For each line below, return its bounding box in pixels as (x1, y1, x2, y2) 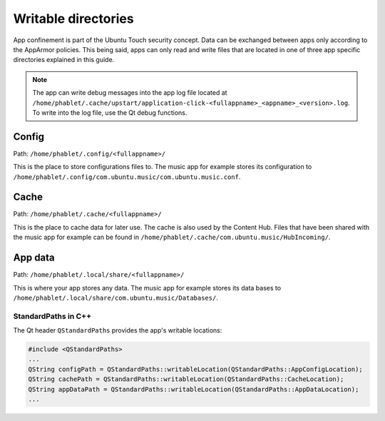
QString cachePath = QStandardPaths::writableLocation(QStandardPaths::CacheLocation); (28, 375, 344, 383)
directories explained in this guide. (13, 56, 115, 64)
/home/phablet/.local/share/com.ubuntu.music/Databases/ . (13, 293, 219, 302)
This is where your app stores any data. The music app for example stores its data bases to (13, 283, 282, 292)
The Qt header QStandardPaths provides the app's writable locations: (13, 326, 222, 335)
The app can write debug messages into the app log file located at (32, 88, 227, 97)
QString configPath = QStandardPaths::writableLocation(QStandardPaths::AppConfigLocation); (28, 365, 363, 373)
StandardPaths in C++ (13, 311, 92, 321)
